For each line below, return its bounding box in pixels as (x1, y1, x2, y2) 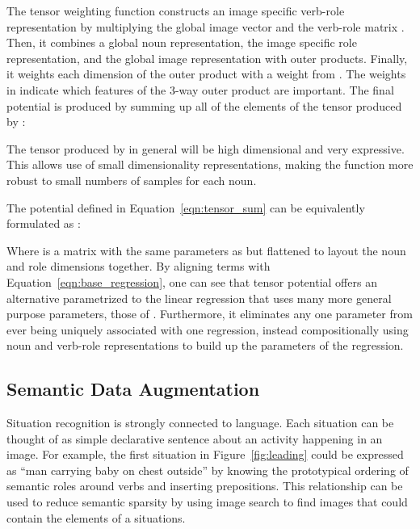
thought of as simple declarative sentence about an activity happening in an (6, 430, 383, 447)
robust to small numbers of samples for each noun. (6, 171, 257, 188)
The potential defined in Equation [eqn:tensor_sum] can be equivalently (6, 199, 365, 216)
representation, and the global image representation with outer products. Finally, (6, 49, 408, 66)
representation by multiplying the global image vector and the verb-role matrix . (6, 18, 405, 35)
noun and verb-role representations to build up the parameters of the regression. (6, 337, 404, 354)
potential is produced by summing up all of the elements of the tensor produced (6, 97, 402, 114)
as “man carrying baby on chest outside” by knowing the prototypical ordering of (6, 461, 409, 478)
